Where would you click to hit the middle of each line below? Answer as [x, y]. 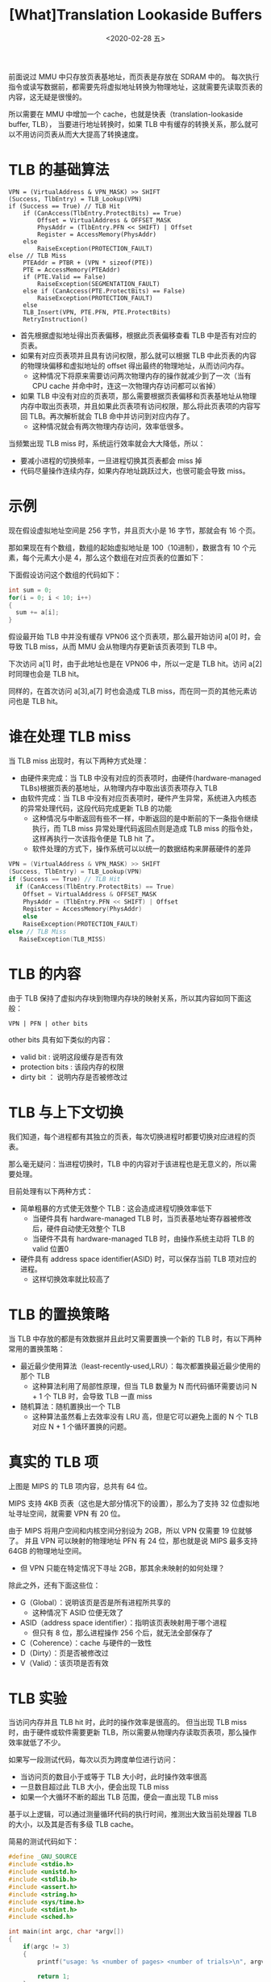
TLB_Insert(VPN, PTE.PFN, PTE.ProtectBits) [97, 312]
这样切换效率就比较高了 [71, 1279]
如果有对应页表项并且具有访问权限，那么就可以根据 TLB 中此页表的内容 [138, 355]
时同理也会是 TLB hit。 [46, 674]
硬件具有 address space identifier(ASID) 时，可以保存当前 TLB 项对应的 [138, 1259]
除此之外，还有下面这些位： [54, 1585]
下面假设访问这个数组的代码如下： [65, 575]
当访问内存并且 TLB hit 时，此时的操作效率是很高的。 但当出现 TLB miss [128, 1723]
